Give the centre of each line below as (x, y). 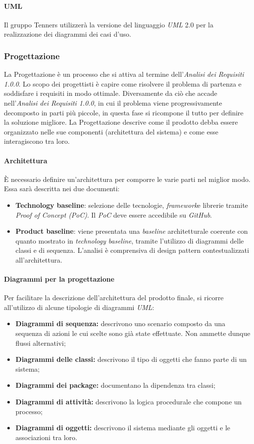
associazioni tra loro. (46, 437)
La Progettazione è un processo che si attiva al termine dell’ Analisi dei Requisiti (124, 74)
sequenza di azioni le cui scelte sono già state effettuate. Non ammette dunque (133, 333)
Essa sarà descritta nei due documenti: (62, 189)
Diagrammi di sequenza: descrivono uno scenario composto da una (120, 323)
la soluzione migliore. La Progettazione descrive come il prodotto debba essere (121, 122)
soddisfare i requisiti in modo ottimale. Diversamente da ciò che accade (111, 93)
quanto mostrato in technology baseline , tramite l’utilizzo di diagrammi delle (130, 240)
